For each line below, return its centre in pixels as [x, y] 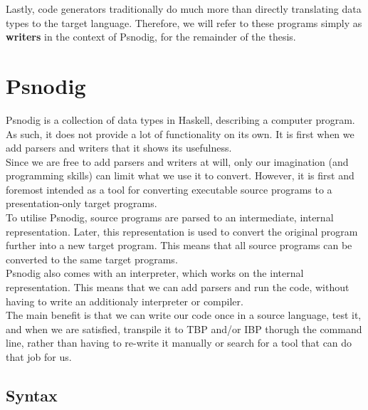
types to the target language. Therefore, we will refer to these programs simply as [184, 22]
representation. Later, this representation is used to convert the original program [182, 231]
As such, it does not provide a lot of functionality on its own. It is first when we [180, 133]
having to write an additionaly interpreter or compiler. [125, 301]
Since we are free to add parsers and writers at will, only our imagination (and [177, 161]
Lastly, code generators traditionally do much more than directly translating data [184, 9]
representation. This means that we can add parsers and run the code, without [178, 287]
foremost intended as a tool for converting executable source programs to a [169, 189]
